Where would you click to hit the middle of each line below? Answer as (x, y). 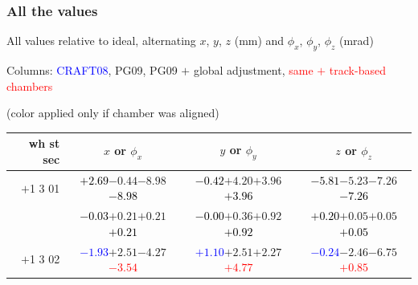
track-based (357, 70)
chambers (30, 85)
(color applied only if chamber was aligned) (113, 113)
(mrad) (357, 41)
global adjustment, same (253, 70)
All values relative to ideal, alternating (101, 41)
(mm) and (259, 41)
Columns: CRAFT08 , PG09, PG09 (92, 70)
